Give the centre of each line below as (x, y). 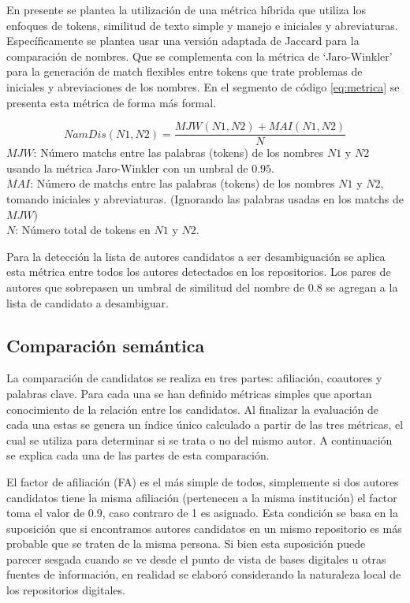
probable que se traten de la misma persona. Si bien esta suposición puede (186, 543)
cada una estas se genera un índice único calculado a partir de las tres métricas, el (205, 424)
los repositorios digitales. (66, 590)
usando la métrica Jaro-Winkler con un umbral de (127, 167)
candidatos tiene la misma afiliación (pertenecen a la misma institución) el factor (202, 497)
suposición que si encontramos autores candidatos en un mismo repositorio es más (204, 528)
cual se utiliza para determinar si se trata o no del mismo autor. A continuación (199, 439)
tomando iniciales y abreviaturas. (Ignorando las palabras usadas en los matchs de (205, 199)
